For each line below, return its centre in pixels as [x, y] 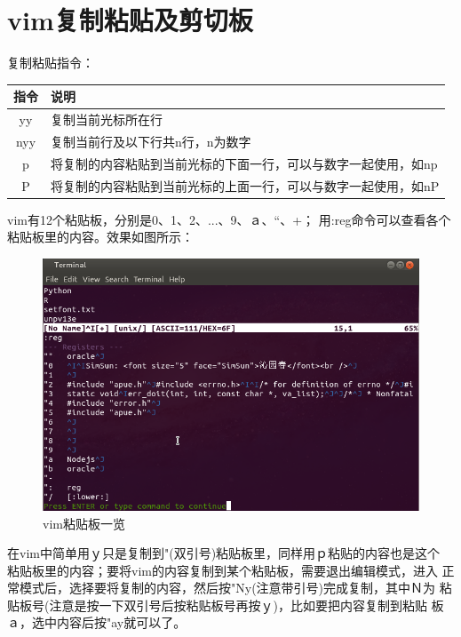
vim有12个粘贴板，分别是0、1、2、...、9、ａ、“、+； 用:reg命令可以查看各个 [229, 219]
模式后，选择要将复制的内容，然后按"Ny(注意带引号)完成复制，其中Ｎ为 [227, 588]
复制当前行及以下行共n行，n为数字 [151, 141]
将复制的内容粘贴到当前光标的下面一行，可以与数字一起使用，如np [244, 163]
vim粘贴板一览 [84, 523]
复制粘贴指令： [51, 63]
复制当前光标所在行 [107, 119]
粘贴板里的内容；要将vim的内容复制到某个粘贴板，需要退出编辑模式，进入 [223, 570]
